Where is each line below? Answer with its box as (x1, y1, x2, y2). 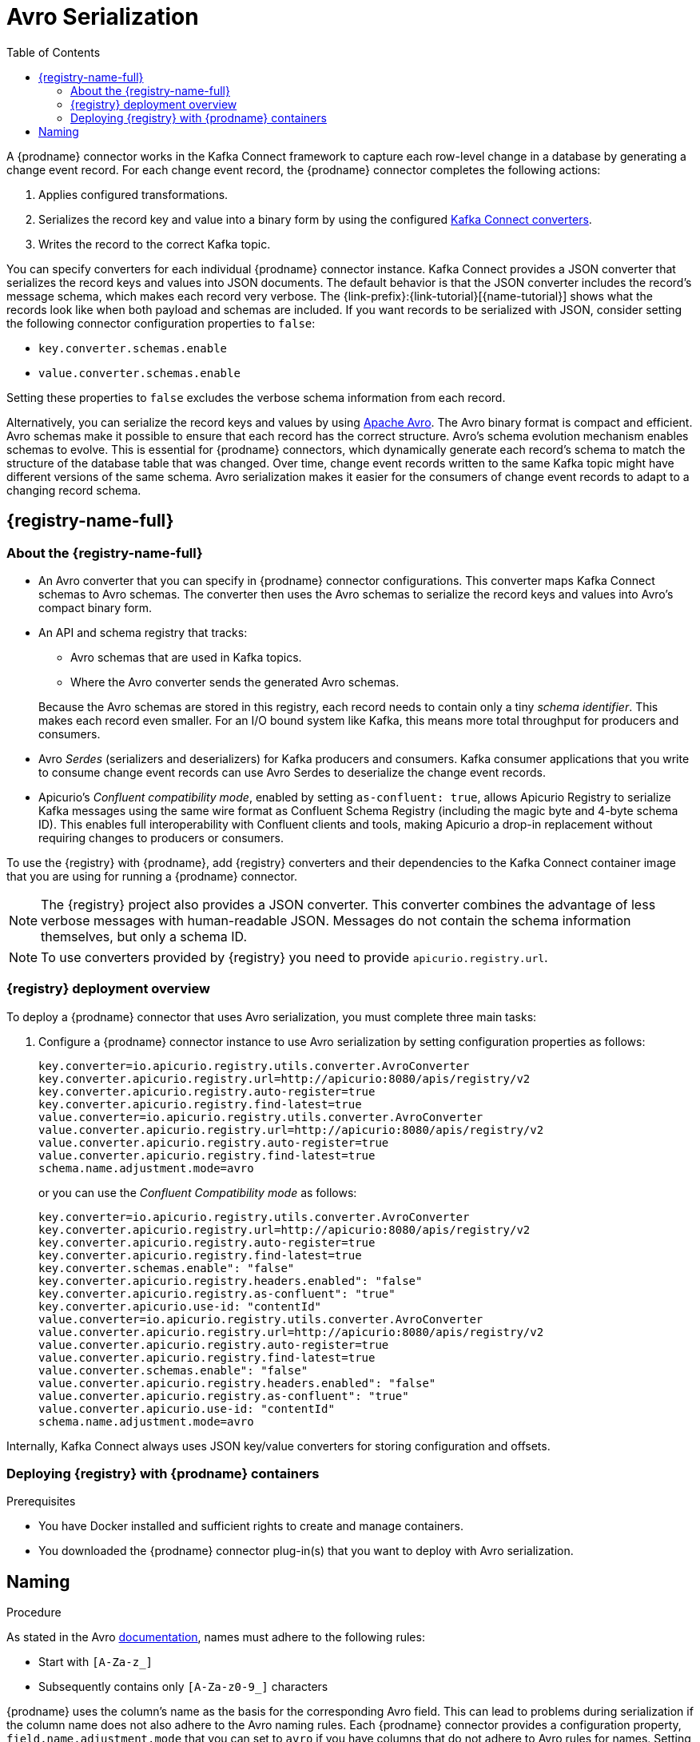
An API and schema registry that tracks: (38, 625, 248, 639)
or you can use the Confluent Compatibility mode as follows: (38, 1185, 357, 1199)
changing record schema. (6, 483, 141, 497)
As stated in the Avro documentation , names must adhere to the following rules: (6, 1630, 425, 1645)
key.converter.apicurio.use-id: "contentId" (38, 1299, 322, 1313)
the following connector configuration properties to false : (6, 316, 316, 330)
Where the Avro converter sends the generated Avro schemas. (70, 674, 400, 689)
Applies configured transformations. (38, 187, 229, 201)
